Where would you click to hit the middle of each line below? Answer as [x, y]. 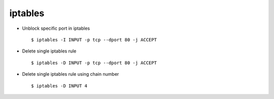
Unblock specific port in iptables [56, 28]
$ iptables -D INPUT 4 [59, 86]
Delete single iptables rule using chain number [71, 74]
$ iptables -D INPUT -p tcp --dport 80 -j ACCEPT [94, 63]
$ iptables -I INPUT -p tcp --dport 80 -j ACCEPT [94, 40]
